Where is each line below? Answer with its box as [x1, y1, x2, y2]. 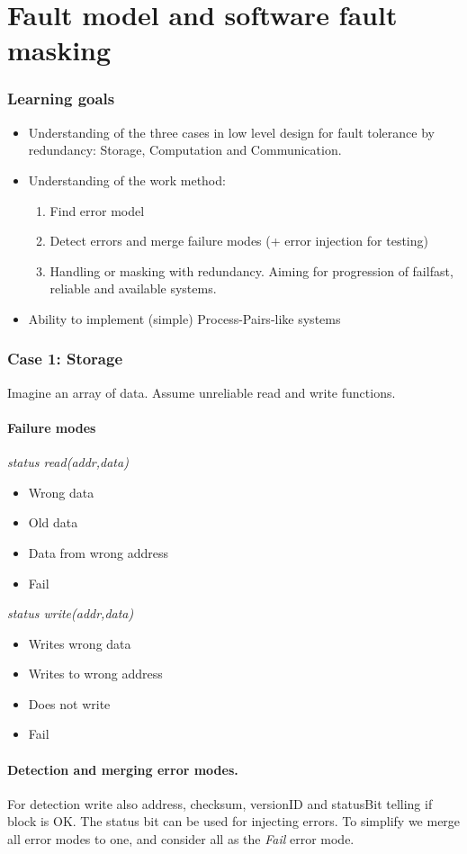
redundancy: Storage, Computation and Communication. [28, 140, 342, 159]
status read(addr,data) [7, 453, 129, 472]
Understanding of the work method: [28, 170, 226, 189]
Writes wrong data [28, 634, 131, 652]
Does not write [28, 694, 111, 713]
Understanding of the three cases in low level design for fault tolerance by [28, 122, 435, 141]
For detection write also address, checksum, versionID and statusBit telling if [7, 794, 433, 813]
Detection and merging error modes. [7, 760, 238, 778]
